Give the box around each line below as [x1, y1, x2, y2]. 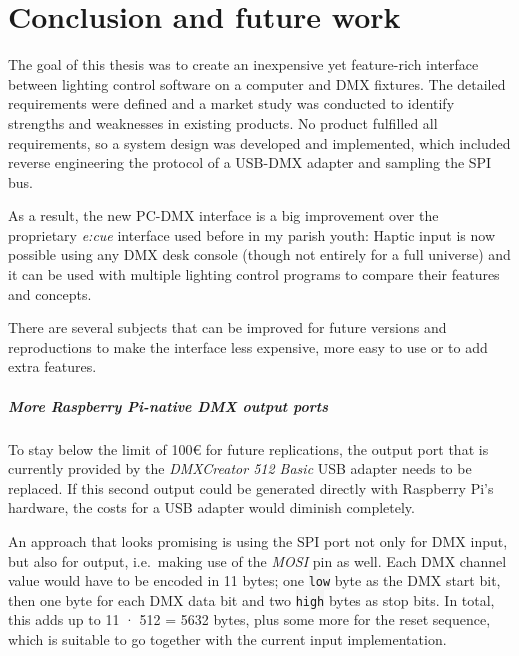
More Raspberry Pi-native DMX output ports [8, 395, 329, 416]
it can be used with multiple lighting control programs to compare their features [8, 264, 500, 285]
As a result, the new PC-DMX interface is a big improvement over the [8, 205, 439, 226]
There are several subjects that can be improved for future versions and [8, 317, 447, 338]
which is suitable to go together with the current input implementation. [8, 629, 447, 650]
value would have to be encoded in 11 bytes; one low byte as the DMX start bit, [8, 570, 501, 591]
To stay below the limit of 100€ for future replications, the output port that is [8, 438, 489, 459]
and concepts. [8, 283, 92, 304]
